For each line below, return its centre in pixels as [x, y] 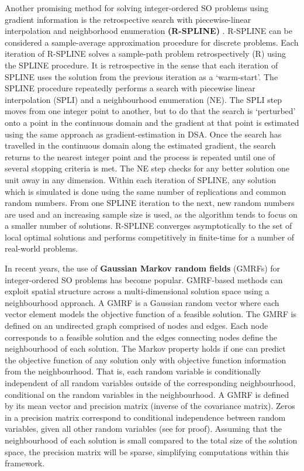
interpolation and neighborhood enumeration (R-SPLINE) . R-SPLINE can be [148, 31]
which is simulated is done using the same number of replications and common [146, 191]
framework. [25, 463]
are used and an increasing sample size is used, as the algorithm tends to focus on [151, 214]
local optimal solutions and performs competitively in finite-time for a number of [150, 237]
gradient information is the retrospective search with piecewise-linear [128, 19]
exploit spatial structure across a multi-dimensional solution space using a [137, 291]
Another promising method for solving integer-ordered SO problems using [137, 8]
